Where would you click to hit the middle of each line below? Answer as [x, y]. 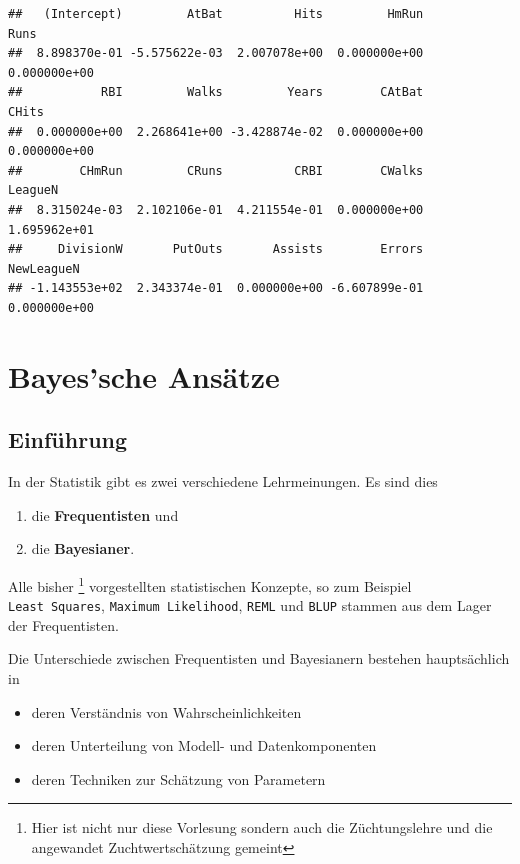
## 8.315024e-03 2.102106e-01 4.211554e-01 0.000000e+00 [216, 209]
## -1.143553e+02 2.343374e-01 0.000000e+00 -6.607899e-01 [216, 288]
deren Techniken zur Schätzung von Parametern [178, 778]
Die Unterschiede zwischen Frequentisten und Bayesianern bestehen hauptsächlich [259, 658]
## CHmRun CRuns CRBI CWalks [216, 170]
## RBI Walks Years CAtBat [216, 92]
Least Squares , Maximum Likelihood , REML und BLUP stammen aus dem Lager [250, 605]
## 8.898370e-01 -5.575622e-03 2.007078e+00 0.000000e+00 [216, 53]
